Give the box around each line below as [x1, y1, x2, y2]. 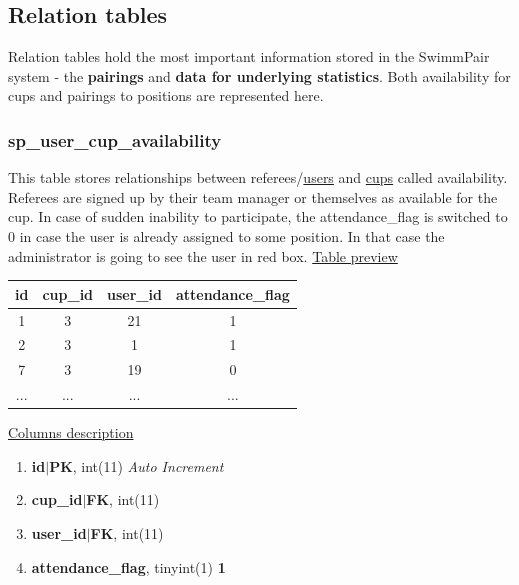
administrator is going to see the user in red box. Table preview [8, 245, 398, 266]
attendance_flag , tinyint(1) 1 [31, 556, 226, 577]
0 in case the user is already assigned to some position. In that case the [8, 225, 445, 246]
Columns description [8, 422, 134, 443]
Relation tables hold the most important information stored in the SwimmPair [8, 46, 490, 67]
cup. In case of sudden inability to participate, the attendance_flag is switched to [8, 206, 508, 227]
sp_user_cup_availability [8, 127, 222, 152]
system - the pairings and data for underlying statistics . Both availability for [8, 65, 511, 86]
